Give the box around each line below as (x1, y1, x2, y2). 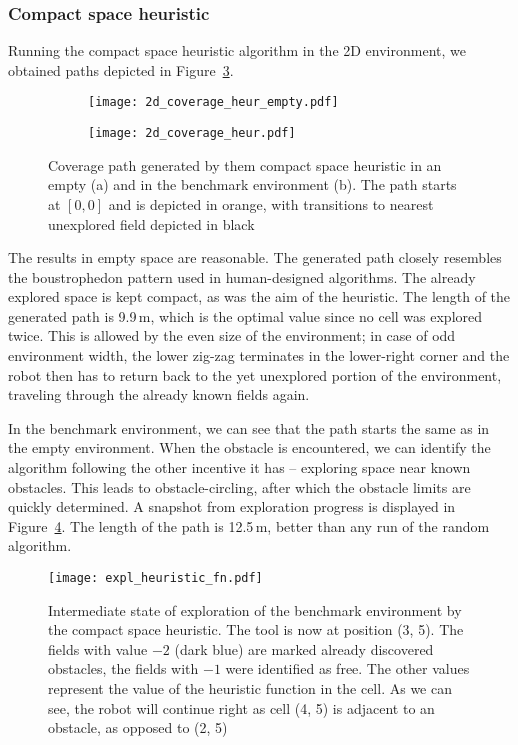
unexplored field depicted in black (48, 213, 255, 234)
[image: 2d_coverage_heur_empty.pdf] (88, 95, 339, 110)
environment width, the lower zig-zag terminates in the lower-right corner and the (8, 345, 510, 366)
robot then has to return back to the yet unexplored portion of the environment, (8, 364, 502, 385)
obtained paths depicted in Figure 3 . (8, 59, 234, 80)
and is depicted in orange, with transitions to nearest (108, 193, 434, 214)
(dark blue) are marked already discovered (174, 638, 434, 659)
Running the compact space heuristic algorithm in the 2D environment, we (8, 40, 466, 61)
